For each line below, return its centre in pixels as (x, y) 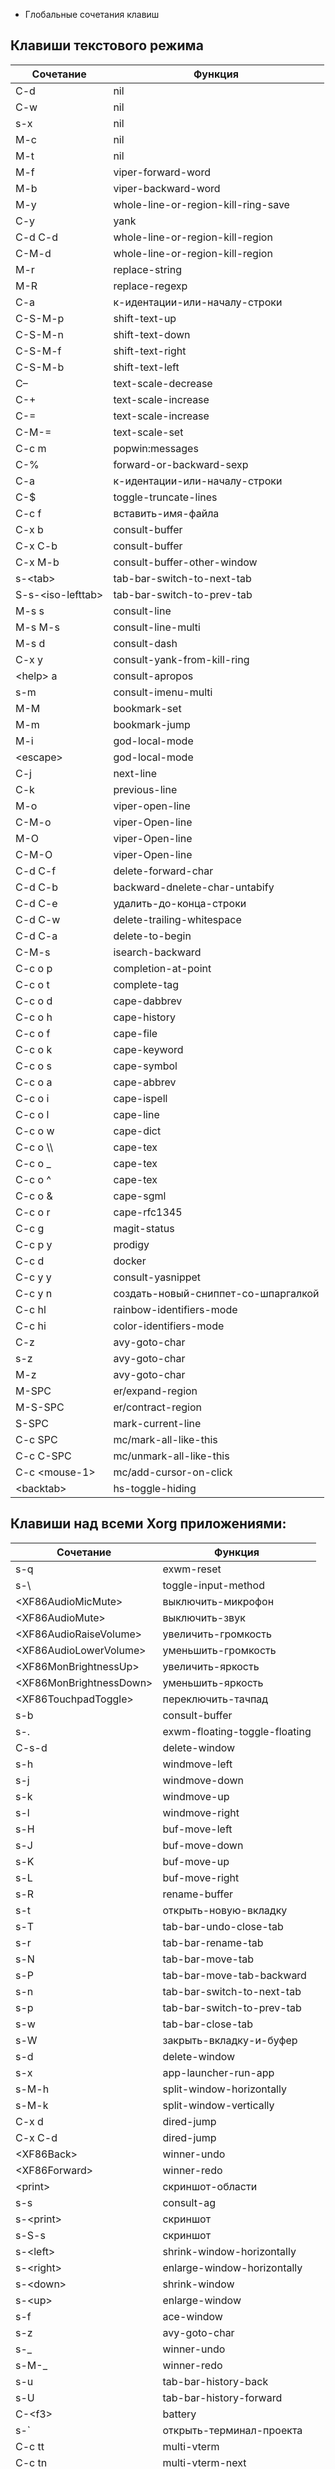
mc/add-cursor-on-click (173, 1472)
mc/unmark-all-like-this (171, 1456)
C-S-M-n (39, 334)
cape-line (136, 1114)
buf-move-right (201, 1877)
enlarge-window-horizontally (232, 2267)
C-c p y (34, 1244)
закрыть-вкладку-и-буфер (230, 2040)
